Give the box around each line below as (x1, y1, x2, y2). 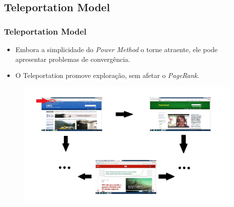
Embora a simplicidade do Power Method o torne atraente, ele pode (15, 44, 218, 54)
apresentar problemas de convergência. (15, 54, 130, 64)
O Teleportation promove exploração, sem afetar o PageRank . (15, 70, 199, 80)
